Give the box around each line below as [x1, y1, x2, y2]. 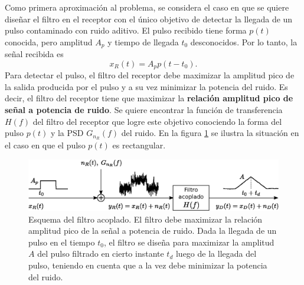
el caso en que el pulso [5, 139, 86, 151]
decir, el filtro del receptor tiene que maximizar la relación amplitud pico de [5, 92, 293, 104]
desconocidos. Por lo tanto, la [190, 35, 298, 48]
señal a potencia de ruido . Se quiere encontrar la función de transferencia [5, 104, 283, 116]
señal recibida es [5, 48, 64, 60]
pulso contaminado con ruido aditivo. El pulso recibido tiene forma [5, 24, 247, 37]
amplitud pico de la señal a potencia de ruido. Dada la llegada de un [28, 224, 277, 237]
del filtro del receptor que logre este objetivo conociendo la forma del [32, 115, 282, 127]
